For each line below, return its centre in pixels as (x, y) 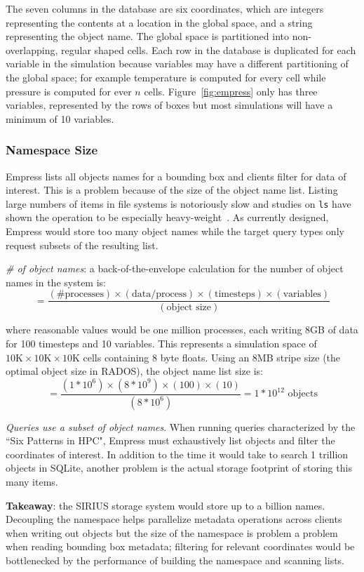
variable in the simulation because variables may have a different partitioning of (177, 64)
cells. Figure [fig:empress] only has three (231, 91)
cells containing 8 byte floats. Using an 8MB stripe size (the (212, 357)
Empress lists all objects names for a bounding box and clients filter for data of (176, 176)
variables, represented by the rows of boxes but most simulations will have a (169, 105)
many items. (32, 482)
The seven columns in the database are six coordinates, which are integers (165, 8)
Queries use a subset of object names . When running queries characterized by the (181, 426)
